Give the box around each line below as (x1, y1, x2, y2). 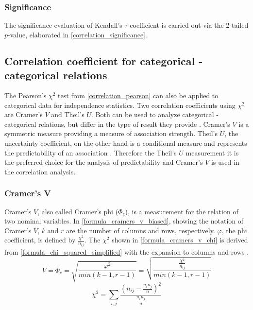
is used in (211, 157, 239, 167)
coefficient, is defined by (4, 235, 76, 245)
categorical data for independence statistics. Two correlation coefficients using (4, 100, 236, 110)
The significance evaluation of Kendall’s (4, 20, 122, 30)
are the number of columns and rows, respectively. (66, 225, 215, 235)
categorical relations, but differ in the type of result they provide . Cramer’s (4, 119, 230, 129)
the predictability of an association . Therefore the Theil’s (4, 147, 177, 157)
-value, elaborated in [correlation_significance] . (8, 29, 147, 39)
